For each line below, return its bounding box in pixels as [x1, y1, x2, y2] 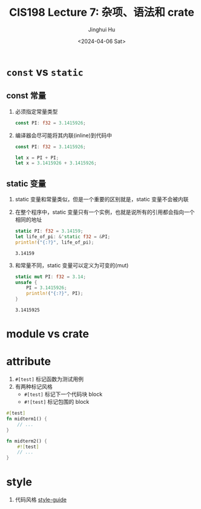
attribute [6, 355, 51, 369]
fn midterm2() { [6, 438, 47, 444]
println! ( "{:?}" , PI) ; [26, 291, 84, 297]
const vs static [6, 65, 84, 79]
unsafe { [15, 279, 38, 285]
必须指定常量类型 [15, 108, 58, 115]
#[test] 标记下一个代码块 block [24, 391, 103, 398]
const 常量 [6, 91, 47, 101]
